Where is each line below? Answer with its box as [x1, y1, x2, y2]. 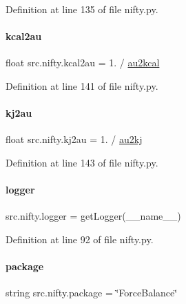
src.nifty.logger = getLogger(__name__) [6, 209, 181, 223]
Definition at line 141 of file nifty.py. [6, 78, 158, 93]
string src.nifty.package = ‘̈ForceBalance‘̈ [6, 285, 178, 300]
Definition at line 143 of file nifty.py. [6, 155, 158, 169]
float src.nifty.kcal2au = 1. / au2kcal [6, 55, 160, 70]
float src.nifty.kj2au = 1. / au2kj [6, 132, 143, 146]
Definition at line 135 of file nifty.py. [6, 2, 158, 16]
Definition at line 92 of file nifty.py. [6, 231, 154, 246]
